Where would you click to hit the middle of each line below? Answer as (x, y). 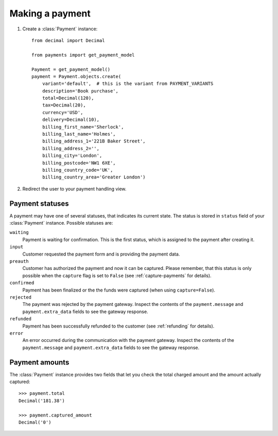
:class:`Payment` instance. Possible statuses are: (61, 223)
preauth (19, 261)
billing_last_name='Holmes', (79, 134)
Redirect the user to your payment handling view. (74, 189)
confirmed (22, 283)
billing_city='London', (72, 156)
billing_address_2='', (71, 148)
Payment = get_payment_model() (71, 69)
